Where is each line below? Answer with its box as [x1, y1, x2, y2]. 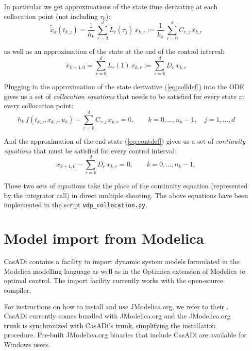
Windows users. [4, 339, 50, 349]
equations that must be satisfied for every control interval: [4, 145, 176, 155]
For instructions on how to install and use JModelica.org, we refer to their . [4, 301, 229, 311]
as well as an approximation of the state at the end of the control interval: [4, 46, 225, 56]
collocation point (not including [4, 11, 98, 21]
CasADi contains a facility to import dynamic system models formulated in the [4, 256, 240, 267]
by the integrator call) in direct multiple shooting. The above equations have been [4, 190, 248, 200]
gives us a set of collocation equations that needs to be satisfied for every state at [4, 91, 245, 101]
